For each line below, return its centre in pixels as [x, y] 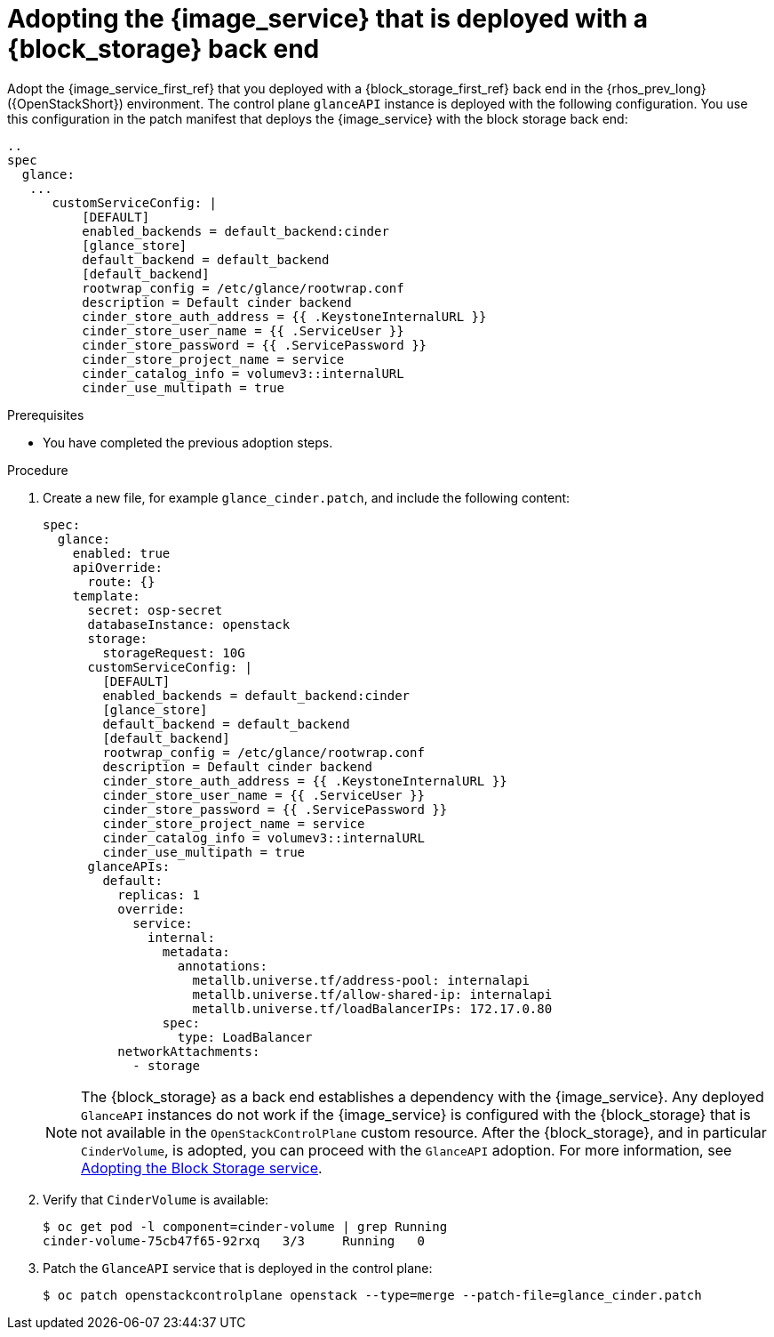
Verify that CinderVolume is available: [156, 1199]
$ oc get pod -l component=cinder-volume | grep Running [245, 1226]
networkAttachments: [189, 1051]
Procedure [38, 470]
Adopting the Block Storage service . [202, 1168]
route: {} [121, 581]
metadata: [196, 951]
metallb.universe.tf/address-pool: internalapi [361, 980]
